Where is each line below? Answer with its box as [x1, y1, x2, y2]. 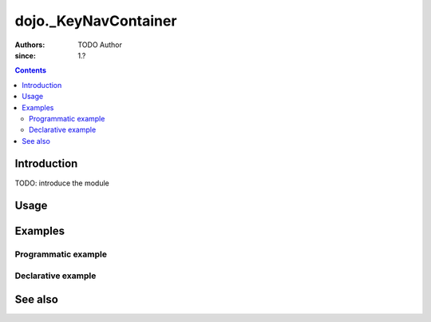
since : [14, 50, 36, 60]
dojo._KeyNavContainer [14, 12, 177, 30]
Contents [14, 66, 47, 75]
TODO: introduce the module [14, 178, 109, 188]
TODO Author [77, 40, 123, 50]
